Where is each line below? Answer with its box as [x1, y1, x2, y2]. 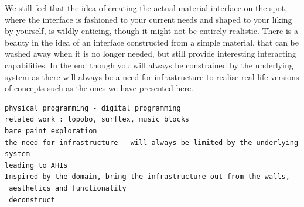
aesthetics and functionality [9, 184, 127, 192]
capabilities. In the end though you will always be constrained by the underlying [5, 58, 293, 71]
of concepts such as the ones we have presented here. [5, 82, 193, 94]
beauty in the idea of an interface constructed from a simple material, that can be [5, 36, 299, 48]
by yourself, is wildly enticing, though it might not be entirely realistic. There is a [5, 25, 298, 37]
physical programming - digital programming [5, 103, 181, 112]
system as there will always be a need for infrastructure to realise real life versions [5, 70, 299, 82]
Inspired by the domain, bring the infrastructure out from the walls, [5, 172, 290, 181]
